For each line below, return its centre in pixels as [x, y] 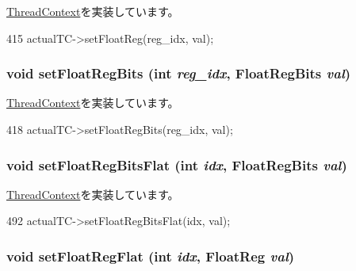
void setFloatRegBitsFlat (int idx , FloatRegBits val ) [177, 164]
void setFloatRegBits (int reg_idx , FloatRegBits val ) [179, 73]
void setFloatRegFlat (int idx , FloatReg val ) [151, 256]
